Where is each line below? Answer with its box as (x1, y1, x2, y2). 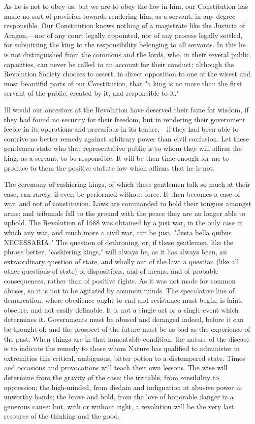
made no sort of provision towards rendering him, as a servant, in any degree (4, 10, 236, 21)
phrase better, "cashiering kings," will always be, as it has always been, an (4, 247, 227, 257)
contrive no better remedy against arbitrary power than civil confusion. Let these (4, 133, 249, 143)
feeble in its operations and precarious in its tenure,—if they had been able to (4, 124, 239, 134)
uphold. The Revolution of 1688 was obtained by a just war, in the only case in (4, 217, 243, 228)
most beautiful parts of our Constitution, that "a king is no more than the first (4, 78, 242, 88)
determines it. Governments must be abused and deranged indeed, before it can (4, 314, 244, 324)
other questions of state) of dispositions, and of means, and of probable (4, 266, 219, 276)
